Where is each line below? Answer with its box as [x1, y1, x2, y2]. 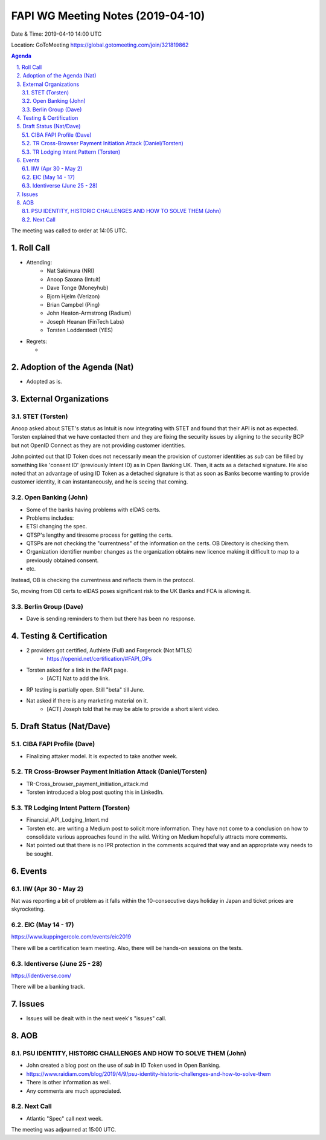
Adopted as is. [26, 378, 63, 385]
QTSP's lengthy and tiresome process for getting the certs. [26, 531, 173, 539]
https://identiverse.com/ [11, 972, 72, 980]
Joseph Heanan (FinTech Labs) [46, 318, 124, 325]
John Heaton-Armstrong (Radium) [46, 309, 132, 317]
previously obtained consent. [26, 557, 99, 564]
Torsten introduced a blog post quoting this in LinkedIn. [26, 788, 164, 796]
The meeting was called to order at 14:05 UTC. [11, 227, 127, 234]
